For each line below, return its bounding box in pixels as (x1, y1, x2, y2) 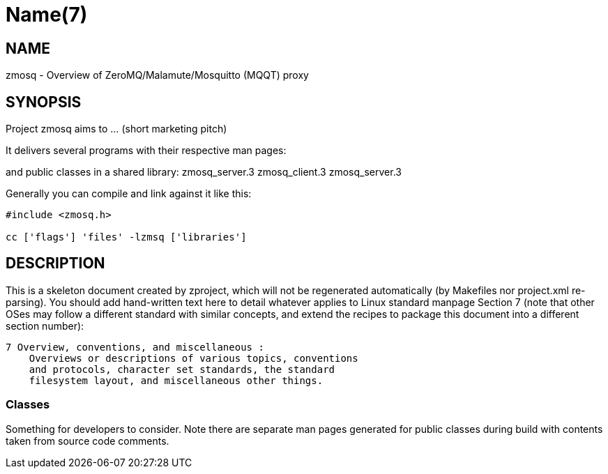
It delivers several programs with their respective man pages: (6, 144, 287, 157)
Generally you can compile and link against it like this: (6, 188, 252, 200)
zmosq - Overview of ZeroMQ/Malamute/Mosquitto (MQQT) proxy (6, 69, 309, 82)
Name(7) (6, 3, 88, 26)
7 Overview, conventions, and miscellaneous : (6, 341, 264, 353)
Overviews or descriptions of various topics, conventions (29, 352, 358, 364)
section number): (6, 319, 84, 332)
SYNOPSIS (6, 93, 82, 111)
